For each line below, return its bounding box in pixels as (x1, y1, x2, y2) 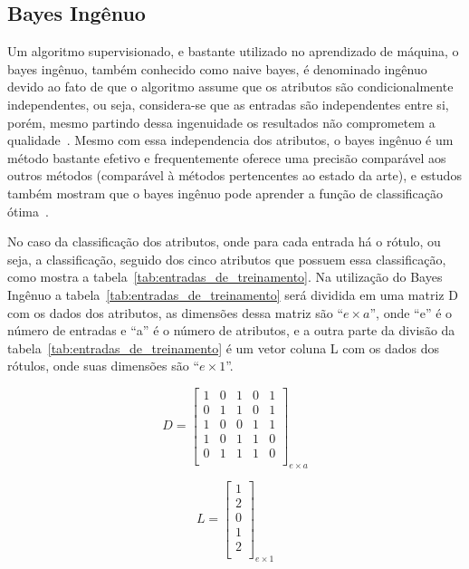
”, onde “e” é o (369, 303, 453, 322)
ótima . (7, 201, 49, 220)
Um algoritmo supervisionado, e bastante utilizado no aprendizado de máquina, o (7, 42, 459, 61)
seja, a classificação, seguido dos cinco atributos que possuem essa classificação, (7, 249, 446, 268)
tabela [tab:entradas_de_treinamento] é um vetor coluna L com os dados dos (7, 338, 440, 357)
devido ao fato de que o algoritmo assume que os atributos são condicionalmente (7, 77, 454, 96)
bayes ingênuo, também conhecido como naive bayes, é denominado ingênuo (7, 59, 427, 78)
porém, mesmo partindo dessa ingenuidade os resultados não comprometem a (7, 112, 435, 131)
